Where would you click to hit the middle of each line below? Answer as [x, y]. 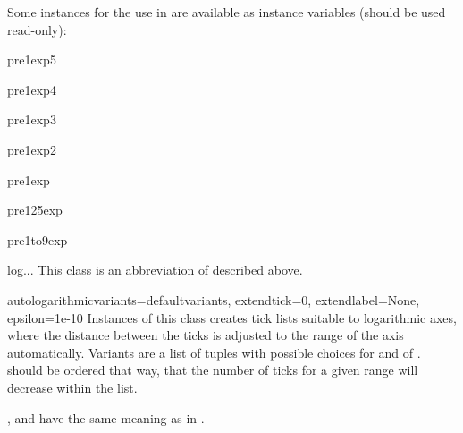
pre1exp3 [32, 119]
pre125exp [35, 210]
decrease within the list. [72, 387]
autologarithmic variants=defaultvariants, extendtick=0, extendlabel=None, [214, 299]
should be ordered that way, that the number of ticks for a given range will [213, 370]
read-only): [37, 29]
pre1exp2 [32, 149]
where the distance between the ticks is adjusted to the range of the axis [206, 335]
